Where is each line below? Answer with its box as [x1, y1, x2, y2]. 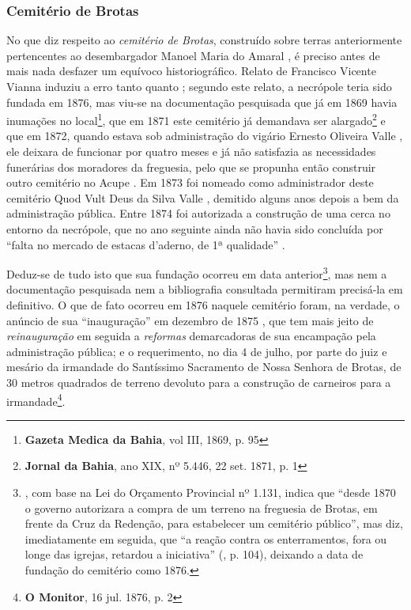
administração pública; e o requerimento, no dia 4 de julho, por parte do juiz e [6, 343, 387, 359]
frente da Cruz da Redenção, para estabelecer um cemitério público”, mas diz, [25, 515, 403, 532]
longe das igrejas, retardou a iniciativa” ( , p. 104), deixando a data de [25, 546, 364, 563]
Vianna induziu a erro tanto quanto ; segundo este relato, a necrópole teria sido [6, 78, 392, 94]
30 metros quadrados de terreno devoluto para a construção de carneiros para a [6, 374, 391, 390]
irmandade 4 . [6, 390, 66, 409]
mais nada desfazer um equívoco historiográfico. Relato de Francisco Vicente [6, 63, 376, 79]
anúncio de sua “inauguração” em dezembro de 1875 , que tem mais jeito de [6, 312, 374, 328]
